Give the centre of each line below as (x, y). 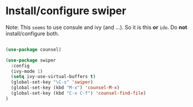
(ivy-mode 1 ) (27, 71)
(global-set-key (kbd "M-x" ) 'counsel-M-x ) (65, 88)
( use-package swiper (31, 60)
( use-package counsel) (33, 49)
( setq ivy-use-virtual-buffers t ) (53, 77)
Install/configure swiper (66, 11)
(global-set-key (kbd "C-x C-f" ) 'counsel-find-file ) (78, 93)
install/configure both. (33, 33)
